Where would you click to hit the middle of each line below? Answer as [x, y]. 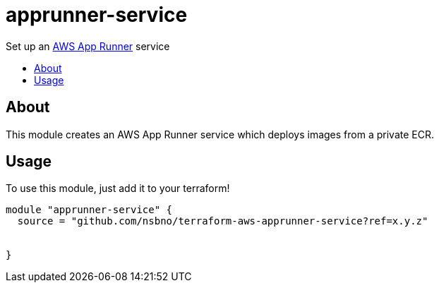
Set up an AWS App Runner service [88, 46]
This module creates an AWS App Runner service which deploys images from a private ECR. [220, 134]
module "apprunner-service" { [89, 210]
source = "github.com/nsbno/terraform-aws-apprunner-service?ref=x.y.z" [223, 221]
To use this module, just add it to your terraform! [118, 188]
